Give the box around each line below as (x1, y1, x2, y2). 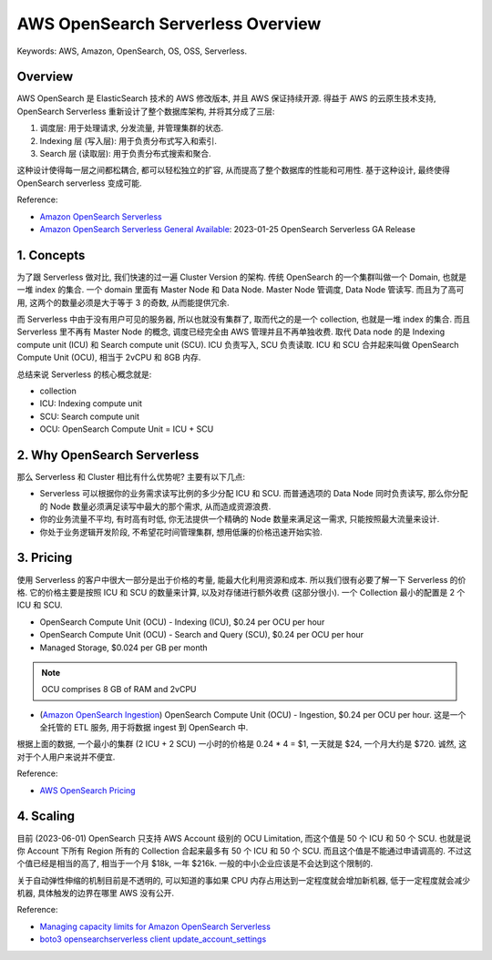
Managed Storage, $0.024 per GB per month (39, 642, 209, 653)
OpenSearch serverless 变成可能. (16, 178, 142, 189)
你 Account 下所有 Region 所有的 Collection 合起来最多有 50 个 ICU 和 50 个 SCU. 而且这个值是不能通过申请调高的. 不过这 (16, 845, 472, 856)
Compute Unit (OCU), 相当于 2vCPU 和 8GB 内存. (16, 352, 201, 363)
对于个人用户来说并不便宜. (16, 751, 116, 762)
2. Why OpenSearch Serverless (16, 447, 200, 463)
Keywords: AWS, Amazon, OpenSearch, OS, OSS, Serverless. (16, 46, 248, 56)
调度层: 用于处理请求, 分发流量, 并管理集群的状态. (39, 123, 223, 134)
